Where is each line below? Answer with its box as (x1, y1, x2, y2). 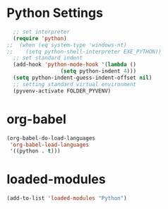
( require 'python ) (13, 35, 68, 42)
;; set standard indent (13, 54, 83, 61)
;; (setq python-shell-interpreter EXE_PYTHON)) (6, 48, 162, 55)
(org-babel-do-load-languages (6, 134, 96, 142)
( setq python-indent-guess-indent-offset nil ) (13, 74, 152, 82)
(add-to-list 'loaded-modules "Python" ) (6, 195, 128, 202)
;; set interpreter (13, 28, 71, 35)
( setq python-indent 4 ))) (60, 68, 137, 75)
